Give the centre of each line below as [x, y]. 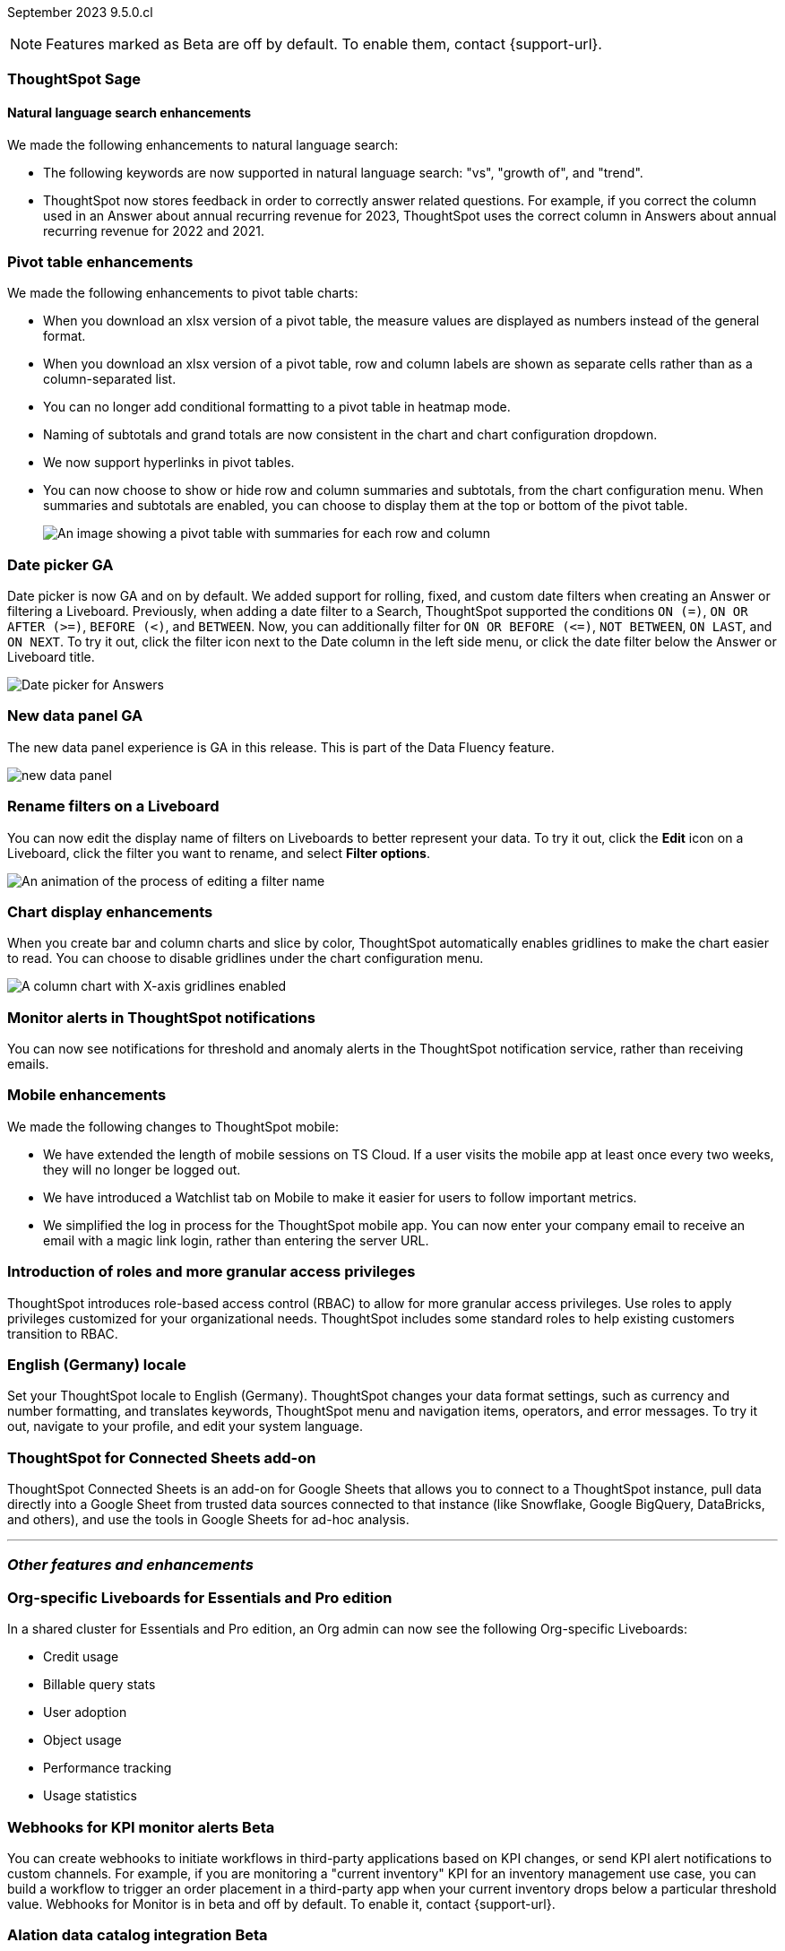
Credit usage [81, 1657]
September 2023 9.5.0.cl [80, 12]
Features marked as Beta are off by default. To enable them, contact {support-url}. [324, 44]
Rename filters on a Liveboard [113, 806]
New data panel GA [75, 716]
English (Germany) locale [97, 1364]
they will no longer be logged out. [142, 1169]
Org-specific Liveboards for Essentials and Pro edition [200, 1597]
